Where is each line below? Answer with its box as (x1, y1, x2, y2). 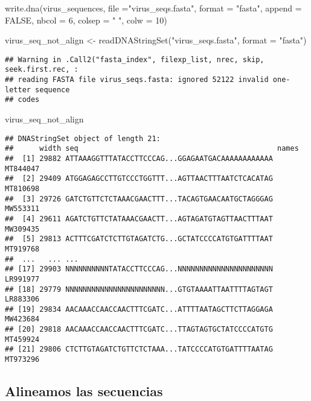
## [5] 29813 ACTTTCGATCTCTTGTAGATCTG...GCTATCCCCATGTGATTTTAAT (5, 235, 273, 244)
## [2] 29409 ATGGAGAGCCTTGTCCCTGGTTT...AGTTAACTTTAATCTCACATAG (5, 174, 273, 183)
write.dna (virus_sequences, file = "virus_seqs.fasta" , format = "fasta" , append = (5, 2, 302, 14)
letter (5, 85, 31, 94)
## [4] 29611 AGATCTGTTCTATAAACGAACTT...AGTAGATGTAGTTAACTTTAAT (5, 214, 273, 223)
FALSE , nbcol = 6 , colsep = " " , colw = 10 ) (5, 13, 167, 26)
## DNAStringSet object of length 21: (5, 134, 161, 143)
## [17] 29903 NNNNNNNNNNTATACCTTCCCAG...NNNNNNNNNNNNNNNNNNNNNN (5, 265, 273, 274)
